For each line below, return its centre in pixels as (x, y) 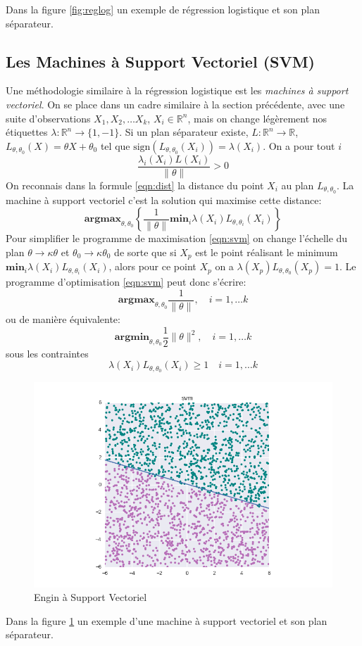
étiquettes (27, 132)
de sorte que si (145, 252)
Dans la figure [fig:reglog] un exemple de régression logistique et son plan (163, 9)
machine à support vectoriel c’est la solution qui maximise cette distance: (164, 199)
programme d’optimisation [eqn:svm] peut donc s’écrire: (126, 282)
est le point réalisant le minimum (267, 252)
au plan (298, 185)
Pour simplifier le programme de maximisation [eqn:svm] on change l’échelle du (177, 238)
